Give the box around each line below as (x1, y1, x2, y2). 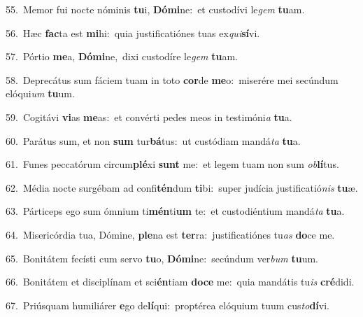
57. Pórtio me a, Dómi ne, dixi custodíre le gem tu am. (6, 49, 239, 64)
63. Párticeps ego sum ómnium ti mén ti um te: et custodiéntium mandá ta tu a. (6, 204, 345, 218)
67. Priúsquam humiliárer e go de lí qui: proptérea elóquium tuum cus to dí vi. (6, 297, 329, 312)
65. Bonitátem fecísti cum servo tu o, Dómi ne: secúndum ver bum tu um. (6, 251, 318, 265)
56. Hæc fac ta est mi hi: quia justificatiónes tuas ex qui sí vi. (6, 25, 260, 40)
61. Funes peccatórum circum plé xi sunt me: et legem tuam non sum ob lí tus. (6, 157, 339, 171)
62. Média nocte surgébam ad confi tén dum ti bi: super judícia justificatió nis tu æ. (6, 180, 358, 195)
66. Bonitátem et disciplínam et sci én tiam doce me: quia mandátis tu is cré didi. (6, 274, 355, 289)
